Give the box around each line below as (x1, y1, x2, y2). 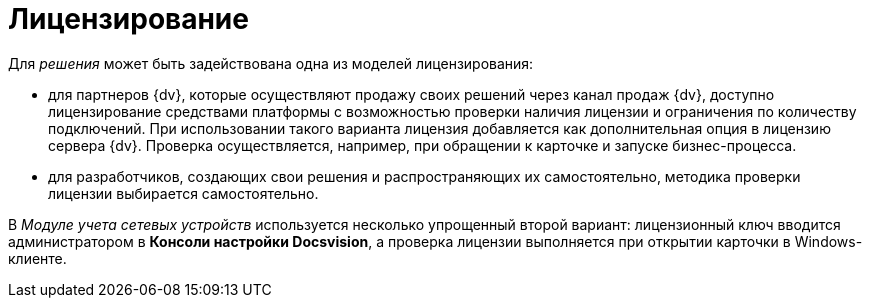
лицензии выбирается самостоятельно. (48, 184, 319, 202)
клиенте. (8, 249, 67, 267)
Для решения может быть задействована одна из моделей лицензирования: (8, 54, 534, 72)
